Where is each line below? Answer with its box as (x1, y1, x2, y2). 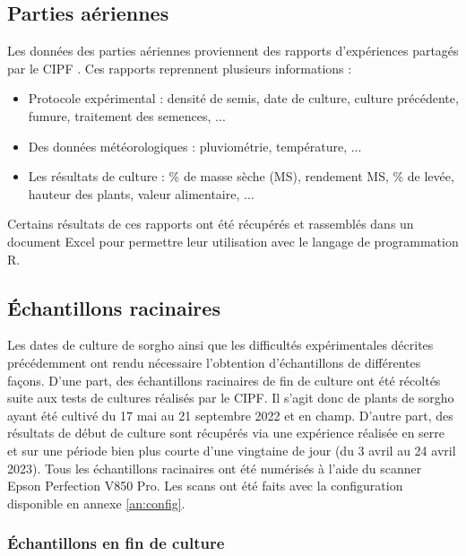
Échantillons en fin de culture (7, 532, 225, 554)
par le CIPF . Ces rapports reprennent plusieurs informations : (7, 58, 352, 77)
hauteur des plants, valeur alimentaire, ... (28, 184, 255, 203)
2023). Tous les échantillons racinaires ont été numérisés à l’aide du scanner (7, 458, 422, 477)
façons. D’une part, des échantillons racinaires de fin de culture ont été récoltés (7, 370, 441, 389)
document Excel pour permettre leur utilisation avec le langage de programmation (7, 231, 459, 250)
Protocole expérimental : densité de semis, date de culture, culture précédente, (28, 89, 459, 108)
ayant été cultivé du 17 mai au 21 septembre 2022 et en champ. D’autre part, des (7, 405, 453, 424)
